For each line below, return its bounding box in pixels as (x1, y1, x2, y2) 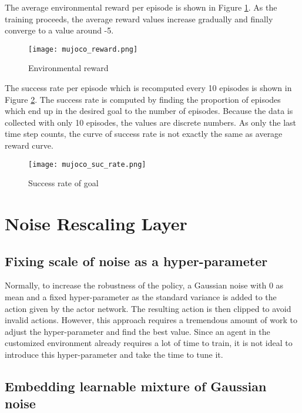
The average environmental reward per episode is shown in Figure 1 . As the (5, 1, 277, 13)
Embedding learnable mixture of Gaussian (5, 377, 267, 395)
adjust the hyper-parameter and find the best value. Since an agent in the (5, 325, 270, 337)
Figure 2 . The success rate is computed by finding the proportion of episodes (5, 93, 281, 105)
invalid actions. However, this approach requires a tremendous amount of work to (5, 314, 297, 326)
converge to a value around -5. (5, 24, 114, 36)
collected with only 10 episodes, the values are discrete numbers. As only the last (5, 116, 297, 128)
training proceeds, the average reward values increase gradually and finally (5, 12, 273, 25)
